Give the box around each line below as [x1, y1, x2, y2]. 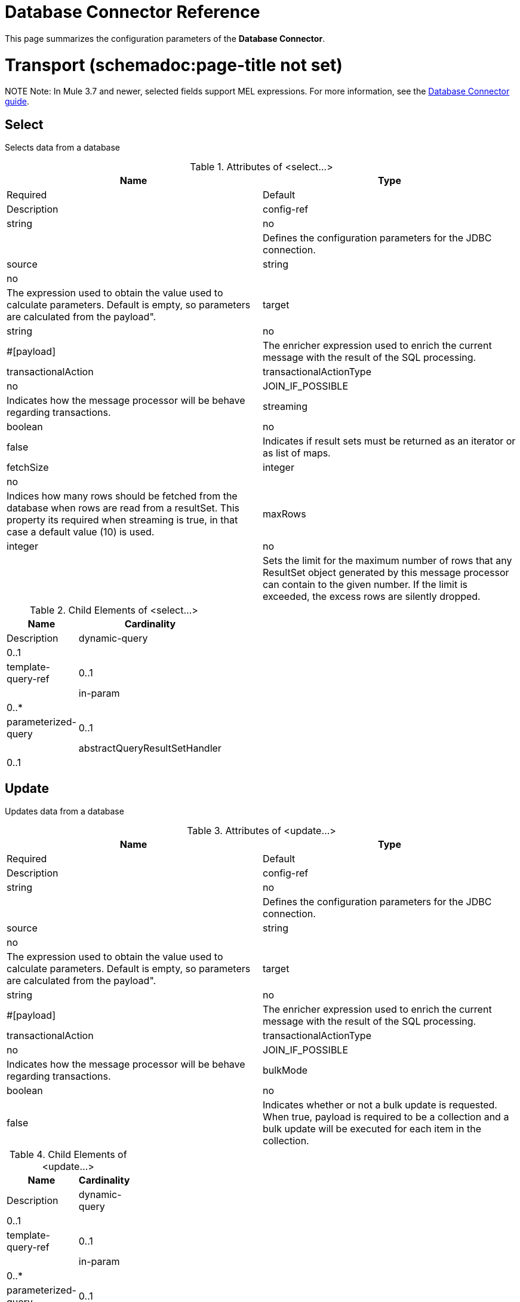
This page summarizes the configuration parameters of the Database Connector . [5, 33, 325, 44]
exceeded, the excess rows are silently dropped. [263, 590, 481, 603]
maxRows [263, 508, 306, 520]
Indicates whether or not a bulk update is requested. [263, 1098, 497, 1111]
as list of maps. [263, 447, 331, 459]
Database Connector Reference [5, 2, 260, 22]
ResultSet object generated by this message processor [263, 566, 509, 579]
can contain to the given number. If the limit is [263, 578, 468, 591]
